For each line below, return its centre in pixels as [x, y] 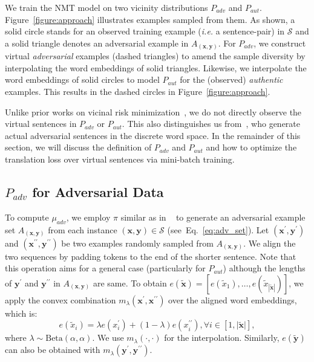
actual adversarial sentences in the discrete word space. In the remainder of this [153, 135]
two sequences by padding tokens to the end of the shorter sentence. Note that [151, 256]
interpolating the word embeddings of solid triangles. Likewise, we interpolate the [156, 67]
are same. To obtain [130, 283]
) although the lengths [264, 268]
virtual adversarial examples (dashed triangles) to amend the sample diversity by [155, 56]
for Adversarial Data [98, 192]
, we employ [88, 217]
